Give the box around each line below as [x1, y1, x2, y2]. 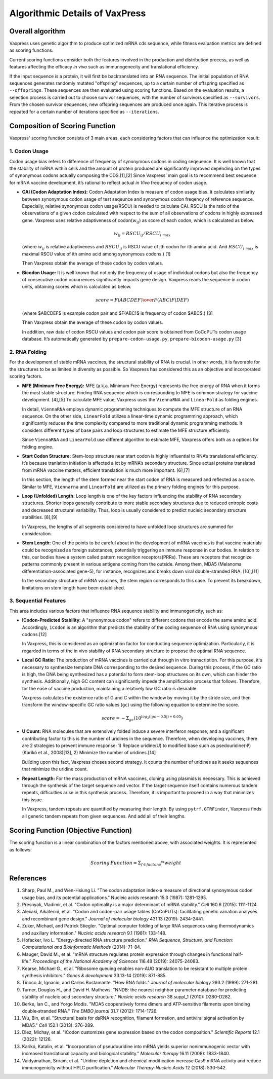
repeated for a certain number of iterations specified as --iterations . [9, 108, 159, 115]
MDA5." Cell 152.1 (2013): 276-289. [22, 1022, 95, 1028]
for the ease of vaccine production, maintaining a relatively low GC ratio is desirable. [22, 685, 198, 691]
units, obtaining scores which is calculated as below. [22, 284, 131, 290]
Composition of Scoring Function [9, 122, 116, 130]
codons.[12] [22, 631, 47, 637]
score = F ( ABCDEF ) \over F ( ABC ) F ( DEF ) [95, 297, 189, 303]
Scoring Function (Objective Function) [9, 826, 132, 835]
